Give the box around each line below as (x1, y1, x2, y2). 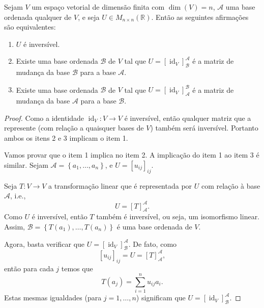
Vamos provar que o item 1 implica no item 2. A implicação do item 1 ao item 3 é (4, 149, 259, 160)
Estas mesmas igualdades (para (4, 292, 102, 303)
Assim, (4, 221, 25, 232)
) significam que (136, 292, 186, 303)
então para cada (4, 263, 54, 273)
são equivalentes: (4, 21, 56, 32)
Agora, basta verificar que (4, 238, 85, 249)
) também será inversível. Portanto (150, 122, 258, 133)
